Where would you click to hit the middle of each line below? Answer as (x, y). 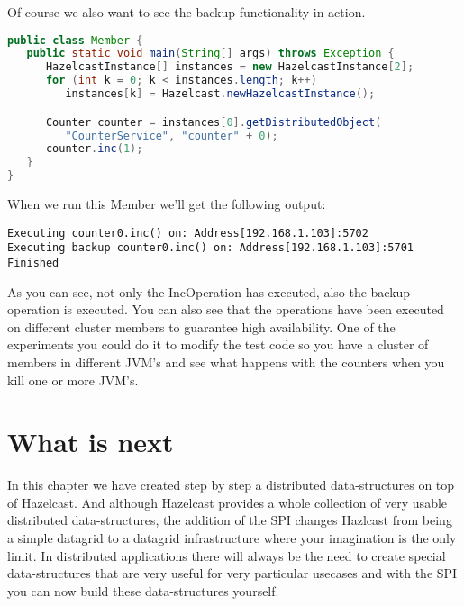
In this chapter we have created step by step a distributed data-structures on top (231, 485)
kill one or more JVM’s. (73, 380)
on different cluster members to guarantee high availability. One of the (201, 326)
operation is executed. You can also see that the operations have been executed (226, 309)
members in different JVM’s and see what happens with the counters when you (226, 362)
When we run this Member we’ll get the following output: (167, 204)
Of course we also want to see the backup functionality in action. (187, 12)
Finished (33, 262)
